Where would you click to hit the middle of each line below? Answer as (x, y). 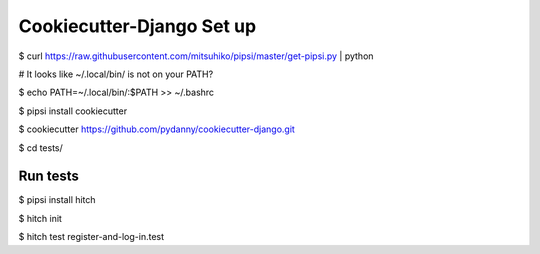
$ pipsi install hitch (57, 200)
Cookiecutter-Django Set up (137, 26)
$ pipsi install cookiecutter (73, 111)
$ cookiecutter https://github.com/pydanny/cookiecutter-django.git (156, 129)
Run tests (48, 176)
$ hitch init (40, 218)
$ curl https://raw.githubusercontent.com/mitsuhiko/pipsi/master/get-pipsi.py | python (196, 56)
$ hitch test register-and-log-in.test (91, 237)
